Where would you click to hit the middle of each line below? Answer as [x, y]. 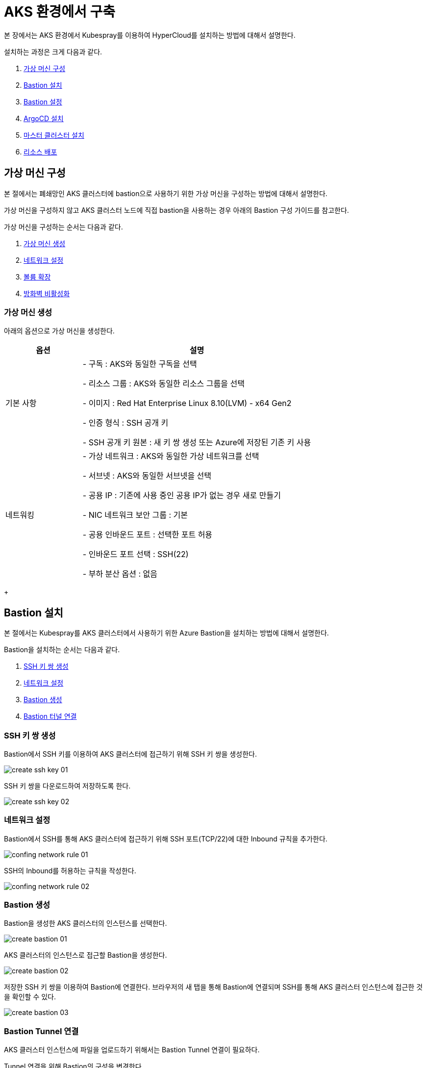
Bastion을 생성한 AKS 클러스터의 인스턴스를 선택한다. [86, 923]
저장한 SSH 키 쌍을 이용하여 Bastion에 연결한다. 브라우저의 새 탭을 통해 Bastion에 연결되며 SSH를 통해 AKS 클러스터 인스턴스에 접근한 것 [213, 987]
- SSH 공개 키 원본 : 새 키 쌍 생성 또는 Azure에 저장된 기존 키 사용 [197, 443]
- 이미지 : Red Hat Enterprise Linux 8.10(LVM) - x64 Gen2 [187, 403]
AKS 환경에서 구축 [60, 12]
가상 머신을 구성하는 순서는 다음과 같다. [63, 227]
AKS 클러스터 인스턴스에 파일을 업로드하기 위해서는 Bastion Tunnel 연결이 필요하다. [132, 1050]
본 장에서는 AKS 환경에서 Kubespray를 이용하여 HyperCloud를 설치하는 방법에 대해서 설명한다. [150, 35]
